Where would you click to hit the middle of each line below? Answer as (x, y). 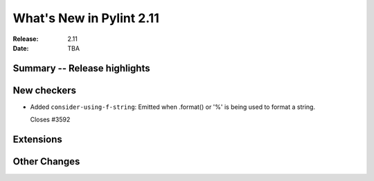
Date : (21, 48)
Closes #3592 (50, 120)
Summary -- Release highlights (81, 68)
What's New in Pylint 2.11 (86, 18)
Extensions (37, 140)
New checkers (44, 90)
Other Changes (46, 162)
